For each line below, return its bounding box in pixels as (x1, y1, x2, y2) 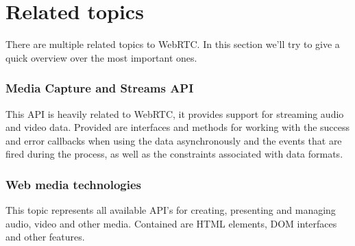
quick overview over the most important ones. (5, 50, 197, 64)
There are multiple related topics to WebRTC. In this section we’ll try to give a (5, 37, 340, 51)
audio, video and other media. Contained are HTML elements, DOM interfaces (5, 216, 337, 230)
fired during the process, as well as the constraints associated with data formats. (5, 147, 343, 161)
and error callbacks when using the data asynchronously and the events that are (5, 133, 342, 147)
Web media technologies (5, 175, 141, 193)
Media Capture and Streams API (5, 79, 194, 97)
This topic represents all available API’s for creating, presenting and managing (5, 203, 336, 217)
